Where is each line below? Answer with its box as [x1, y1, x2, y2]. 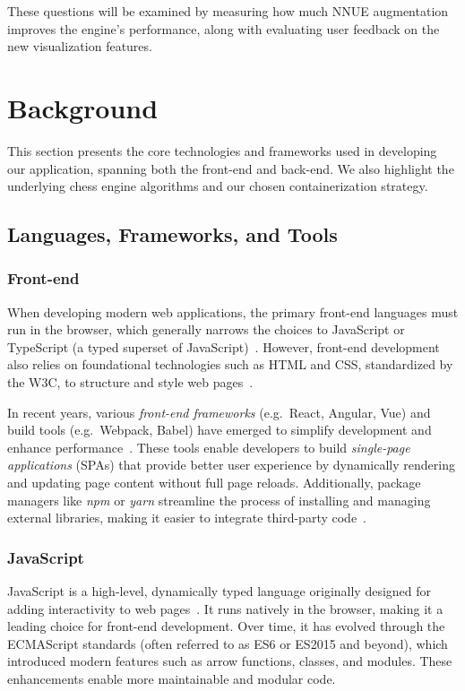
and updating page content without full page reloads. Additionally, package [7, 473, 421, 492]
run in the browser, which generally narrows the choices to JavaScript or [7, 320, 405, 339]
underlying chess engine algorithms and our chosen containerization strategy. [7, 177, 428, 195]
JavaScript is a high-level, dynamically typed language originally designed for [7, 582, 432, 600]
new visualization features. [7, 37, 152, 56]
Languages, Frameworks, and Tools [7, 220, 338, 248]
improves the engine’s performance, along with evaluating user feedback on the [7, 19, 440, 38]
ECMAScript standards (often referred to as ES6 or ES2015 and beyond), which [7, 634, 448, 652]
